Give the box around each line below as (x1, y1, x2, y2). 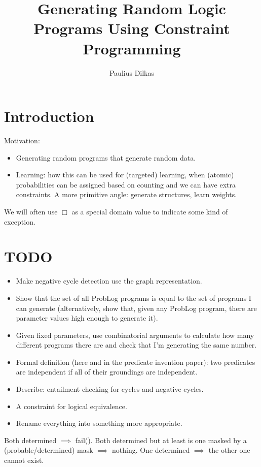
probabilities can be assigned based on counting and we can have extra (16, 179, 236, 190)
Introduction (4, 106, 94, 127)
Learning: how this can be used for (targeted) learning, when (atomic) (16, 169, 234, 180)
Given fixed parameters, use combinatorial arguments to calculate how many (16, 329, 254, 340)
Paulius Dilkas (109, 67, 155, 78)
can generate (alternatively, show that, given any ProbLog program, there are (16, 302, 257, 313)
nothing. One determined (112, 445, 190, 455)
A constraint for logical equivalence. (16, 400, 127, 411)
